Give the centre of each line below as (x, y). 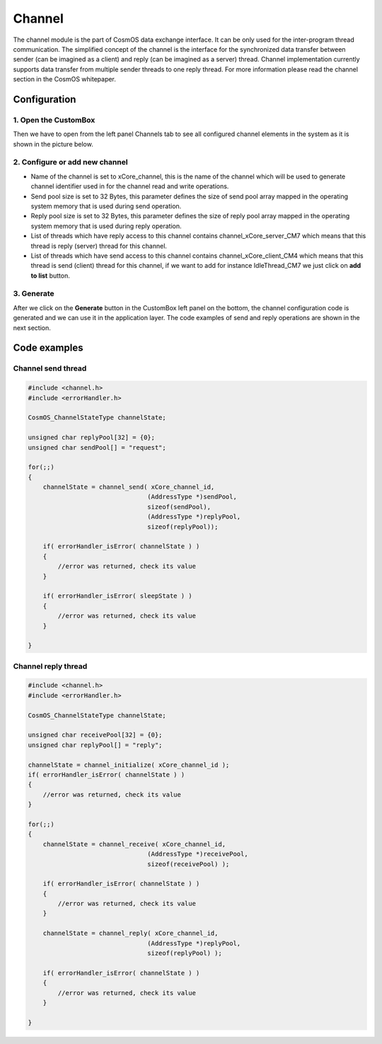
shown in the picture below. (53, 144)
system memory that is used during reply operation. (106, 226)
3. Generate (34, 294)
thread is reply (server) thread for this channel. (99, 246)
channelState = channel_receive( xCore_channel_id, (134, 844)
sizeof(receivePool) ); (189, 864)
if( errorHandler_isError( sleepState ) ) (117, 596)
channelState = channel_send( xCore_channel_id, (129, 487)
